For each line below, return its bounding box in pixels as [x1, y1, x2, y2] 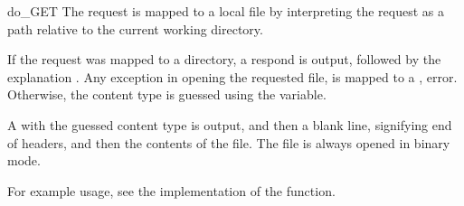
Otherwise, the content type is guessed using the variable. [7, 85, 327, 104]
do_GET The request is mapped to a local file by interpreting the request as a [7, 2, 444, 20]
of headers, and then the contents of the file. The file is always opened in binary [7, 133, 450, 152]
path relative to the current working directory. [7, 19, 263, 38]
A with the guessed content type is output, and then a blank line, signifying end [7, 115, 452, 134]
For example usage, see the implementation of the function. [7, 181, 336, 200]
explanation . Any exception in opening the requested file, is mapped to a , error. [7, 67, 458, 86]
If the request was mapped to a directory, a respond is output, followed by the [7, 50, 441, 69]
